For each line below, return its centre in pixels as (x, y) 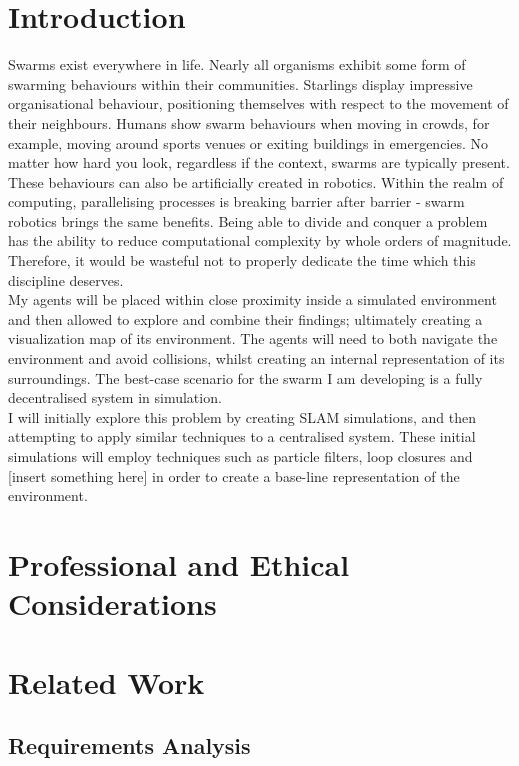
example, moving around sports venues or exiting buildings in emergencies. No (248, 142)
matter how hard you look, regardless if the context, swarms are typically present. (259, 162)
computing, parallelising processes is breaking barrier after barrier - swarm (236, 201)
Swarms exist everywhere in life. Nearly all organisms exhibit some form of (237, 64)
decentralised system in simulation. (115, 397)
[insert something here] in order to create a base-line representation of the (234, 475)
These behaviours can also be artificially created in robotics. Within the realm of (256, 181)
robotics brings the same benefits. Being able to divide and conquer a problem (248, 220)
